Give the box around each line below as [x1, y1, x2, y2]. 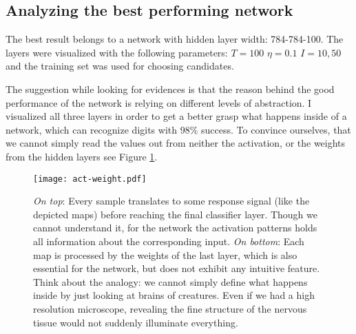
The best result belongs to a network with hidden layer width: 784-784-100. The [6, 32, 344, 46]
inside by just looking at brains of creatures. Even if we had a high [33, 288, 315, 302]
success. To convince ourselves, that [201, 122, 351, 136]
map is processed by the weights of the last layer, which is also [33, 247, 297, 262]
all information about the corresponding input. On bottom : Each [33, 233, 304, 248]
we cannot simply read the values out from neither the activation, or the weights [6, 136, 346, 150]
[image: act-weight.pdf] [33, 174, 147, 184]
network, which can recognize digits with [6, 122, 178, 136]
